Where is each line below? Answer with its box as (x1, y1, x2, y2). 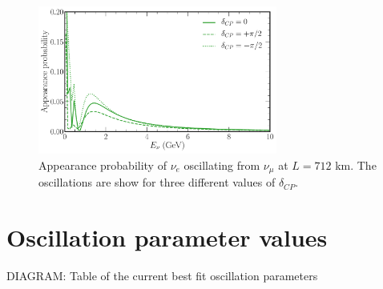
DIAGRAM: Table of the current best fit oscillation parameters (6, 267, 318, 283)
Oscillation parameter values (6, 220, 328, 253)
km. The (335, 156, 377, 173)
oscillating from (183, 156, 260, 173)
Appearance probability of (38, 156, 167, 173)
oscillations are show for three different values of (38, 174, 276, 191)
